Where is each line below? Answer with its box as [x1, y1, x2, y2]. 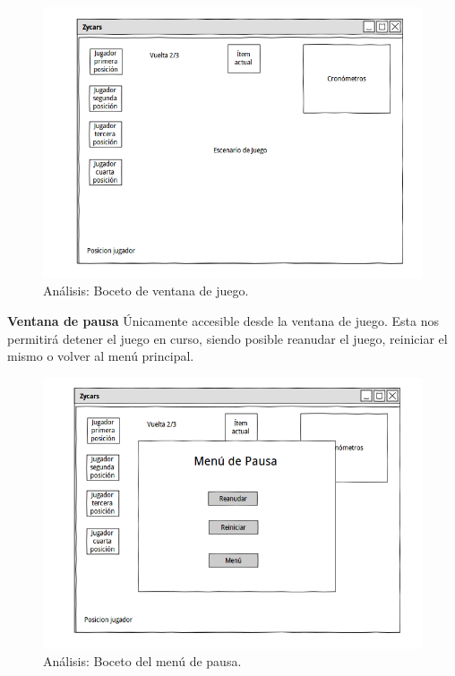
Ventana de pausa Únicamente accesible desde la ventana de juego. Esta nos [7, 312, 439, 330]
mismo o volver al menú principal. [7, 347, 194, 365]
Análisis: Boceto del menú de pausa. [43, 652, 242, 671]
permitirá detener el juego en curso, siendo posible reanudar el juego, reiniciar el [7, 329, 448, 347]
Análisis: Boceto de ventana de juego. [43, 281, 249, 300]
